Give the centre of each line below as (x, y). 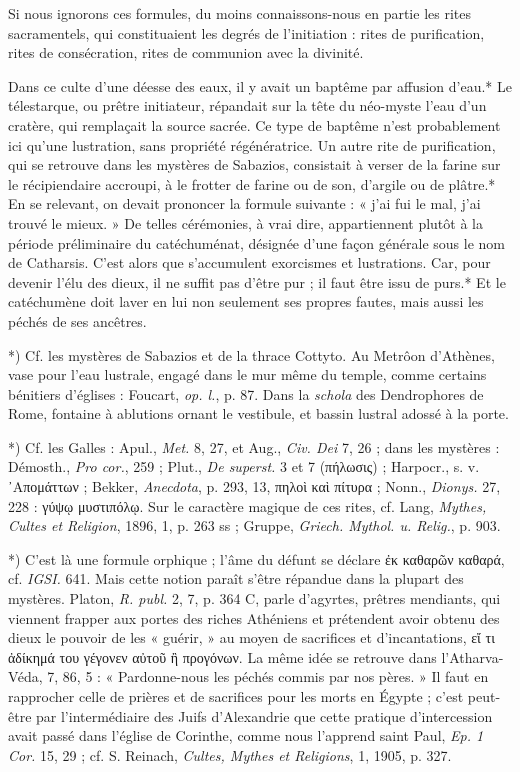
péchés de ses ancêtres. (77, 320)
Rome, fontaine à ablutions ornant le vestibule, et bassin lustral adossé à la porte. (258, 413)
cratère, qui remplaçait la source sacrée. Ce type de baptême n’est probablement (254, 124)
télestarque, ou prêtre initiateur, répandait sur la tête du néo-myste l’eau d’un (247, 105)
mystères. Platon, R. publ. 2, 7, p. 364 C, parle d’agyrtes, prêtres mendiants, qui (254, 598)
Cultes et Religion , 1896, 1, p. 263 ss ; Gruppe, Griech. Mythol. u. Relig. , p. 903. (254, 525)
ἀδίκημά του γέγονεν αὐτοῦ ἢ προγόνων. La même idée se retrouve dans (222, 656)
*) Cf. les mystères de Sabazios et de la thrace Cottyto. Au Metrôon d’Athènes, (251, 354)
